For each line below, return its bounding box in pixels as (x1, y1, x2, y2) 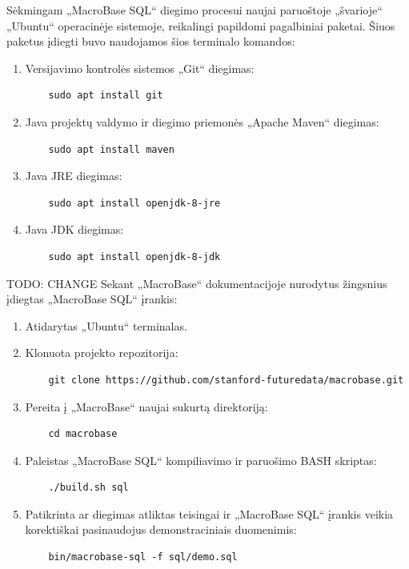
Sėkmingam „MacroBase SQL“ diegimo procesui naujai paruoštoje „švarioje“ (6, 2, 383, 18)
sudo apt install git (48, 90, 163, 102)
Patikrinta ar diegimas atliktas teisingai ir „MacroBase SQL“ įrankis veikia (25, 505, 394, 522)
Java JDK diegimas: (25, 221, 124, 238)
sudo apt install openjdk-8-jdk (48, 250, 221, 262)
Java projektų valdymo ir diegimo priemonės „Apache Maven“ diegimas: (25, 113, 379, 130)
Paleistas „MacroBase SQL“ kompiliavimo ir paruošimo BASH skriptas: (25, 451, 377, 468)
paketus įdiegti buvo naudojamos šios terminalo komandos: (6, 33, 295, 50)
